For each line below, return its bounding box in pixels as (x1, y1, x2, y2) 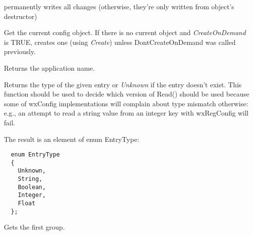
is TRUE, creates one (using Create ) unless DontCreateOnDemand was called (4, 37, 236, 47)
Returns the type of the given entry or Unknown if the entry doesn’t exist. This (4, 79, 242, 89)
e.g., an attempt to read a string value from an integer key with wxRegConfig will (4, 108, 249, 118)
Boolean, (18, 183, 46, 191)
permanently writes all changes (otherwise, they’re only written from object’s (4, 1, 234, 11)
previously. (4, 46, 36, 57)
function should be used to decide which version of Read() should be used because (4, 89, 250, 99)
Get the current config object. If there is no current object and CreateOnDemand (4, 27, 246, 38)
